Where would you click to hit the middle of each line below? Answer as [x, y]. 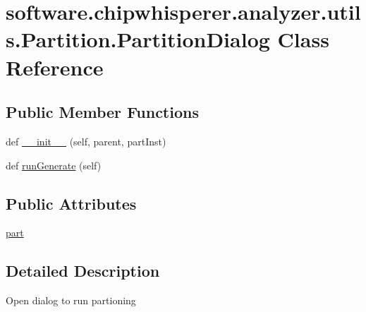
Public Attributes [71, 203]
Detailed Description [83, 271]
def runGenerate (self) [54, 165]
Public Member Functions [102, 112]
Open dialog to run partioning [71, 300]
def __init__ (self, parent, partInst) [86, 141]
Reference [55, 67]
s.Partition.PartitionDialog [138, 39]
